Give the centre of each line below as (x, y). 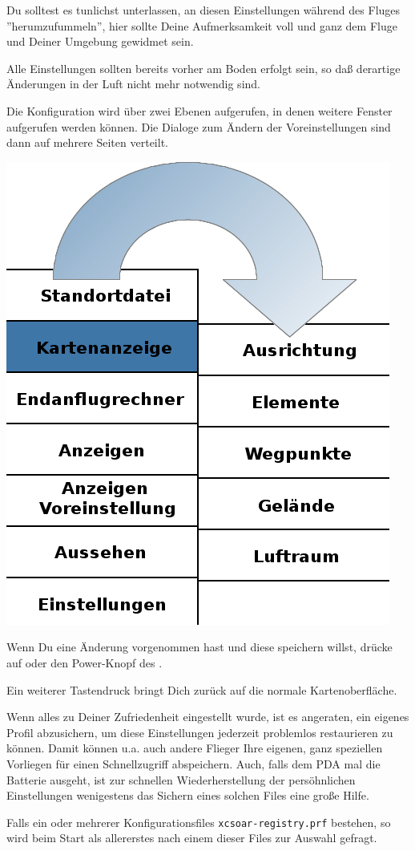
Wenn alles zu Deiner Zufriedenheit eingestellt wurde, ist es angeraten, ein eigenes (208, 717)
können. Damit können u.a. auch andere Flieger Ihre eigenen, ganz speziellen (195, 748)
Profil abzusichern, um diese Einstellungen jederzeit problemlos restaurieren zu (200, 732)
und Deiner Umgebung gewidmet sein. (100, 41)
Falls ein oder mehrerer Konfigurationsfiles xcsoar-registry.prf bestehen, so (199, 822)
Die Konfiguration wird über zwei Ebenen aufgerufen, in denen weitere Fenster (199, 110)
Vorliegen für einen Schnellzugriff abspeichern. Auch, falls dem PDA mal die (193, 763)
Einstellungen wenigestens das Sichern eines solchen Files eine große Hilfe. (188, 795)
